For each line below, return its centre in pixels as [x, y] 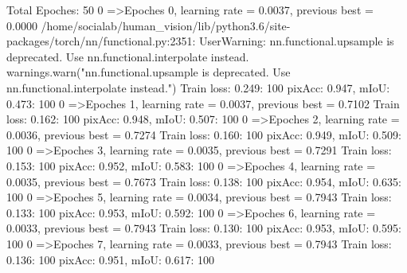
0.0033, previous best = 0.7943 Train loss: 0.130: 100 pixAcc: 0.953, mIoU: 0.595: [204, 228]
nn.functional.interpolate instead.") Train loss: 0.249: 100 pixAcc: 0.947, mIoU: [198, 87]
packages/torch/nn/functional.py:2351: [101, 41]
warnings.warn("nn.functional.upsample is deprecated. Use [149, 72]
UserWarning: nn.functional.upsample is [297, 41]
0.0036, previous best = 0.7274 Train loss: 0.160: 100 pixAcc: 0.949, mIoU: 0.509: [204, 134]
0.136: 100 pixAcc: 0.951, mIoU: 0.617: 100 [110, 259]
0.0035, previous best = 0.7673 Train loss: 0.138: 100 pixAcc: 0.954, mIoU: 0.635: [204, 181]
